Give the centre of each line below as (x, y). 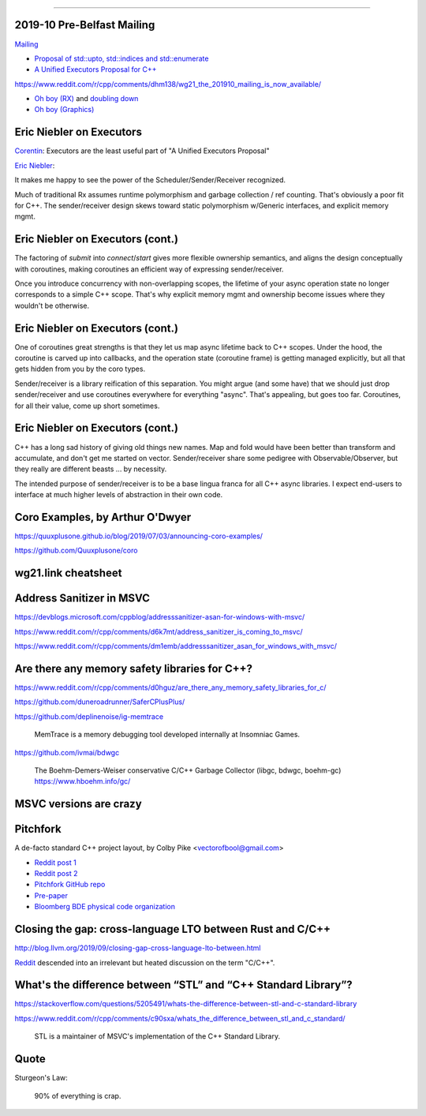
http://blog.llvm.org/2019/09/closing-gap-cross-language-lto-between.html (138, 948)
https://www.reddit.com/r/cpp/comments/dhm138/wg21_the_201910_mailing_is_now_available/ (168, 84)
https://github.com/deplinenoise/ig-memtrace (89, 716)
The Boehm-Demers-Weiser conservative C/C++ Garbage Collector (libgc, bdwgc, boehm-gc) (188, 770)
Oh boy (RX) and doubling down (86, 99)
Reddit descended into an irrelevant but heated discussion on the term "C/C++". (145, 962)
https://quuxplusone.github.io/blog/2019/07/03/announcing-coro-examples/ (139, 536)
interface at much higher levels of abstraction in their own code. (119, 495)
